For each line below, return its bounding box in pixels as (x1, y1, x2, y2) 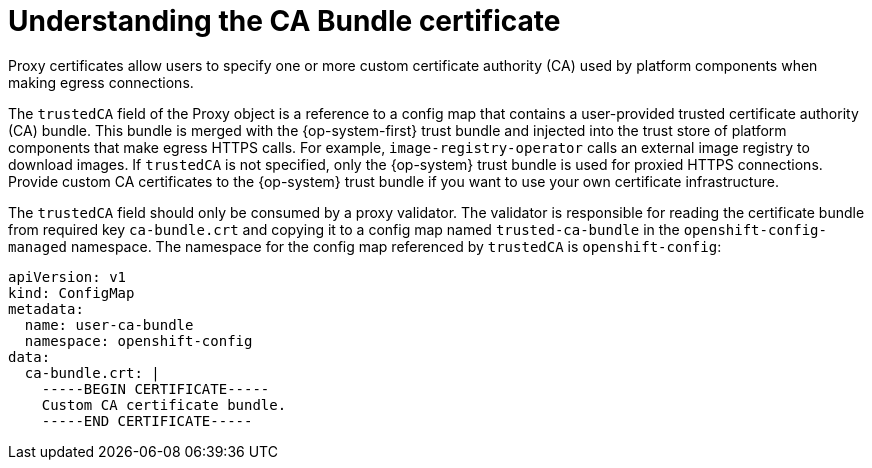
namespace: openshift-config (24, 332, 253, 349)
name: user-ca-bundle (24, 316, 194, 333)
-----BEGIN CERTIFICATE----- (41, 380, 270, 397)
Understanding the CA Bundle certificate (8, 4, 561, 38)
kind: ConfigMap (8, 284, 135, 301)
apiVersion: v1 (8, 268, 127, 285)
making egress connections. (8, 73, 194, 91)
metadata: (8, 300, 84, 317)
